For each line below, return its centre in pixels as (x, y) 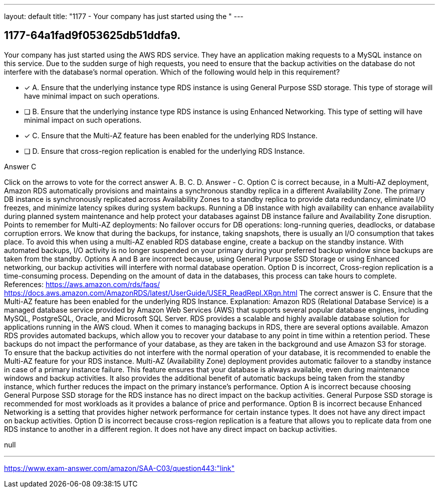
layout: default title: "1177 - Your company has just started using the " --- (124, 16)
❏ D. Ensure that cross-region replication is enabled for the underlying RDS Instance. (164, 151)
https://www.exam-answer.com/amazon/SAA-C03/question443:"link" (120, 468)
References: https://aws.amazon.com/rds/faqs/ (82, 284)
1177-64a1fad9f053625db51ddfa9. (92, 36)
